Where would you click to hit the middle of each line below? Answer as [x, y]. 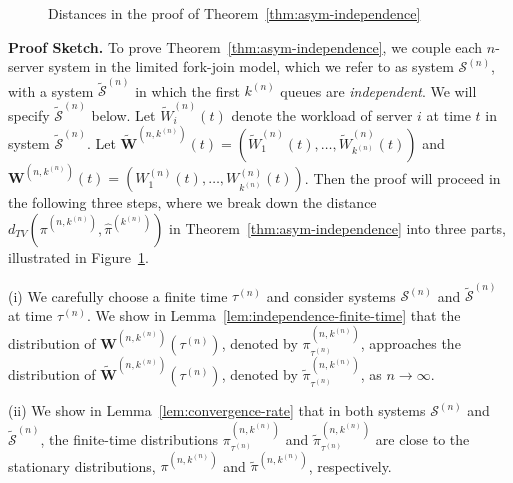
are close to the [422, 438]
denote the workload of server [322, 114]
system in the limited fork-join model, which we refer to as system [251, 66]
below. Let [123, 114]
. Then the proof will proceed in [402, 177]
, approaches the [410, 343]
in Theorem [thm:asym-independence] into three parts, [337, 228]
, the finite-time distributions [129, 438]
